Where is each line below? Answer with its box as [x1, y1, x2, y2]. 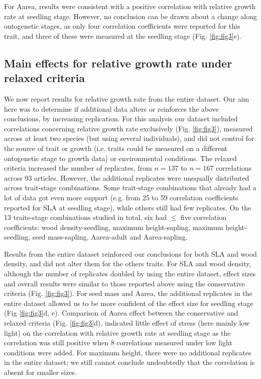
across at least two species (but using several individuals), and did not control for [4, 133, 254, 143]
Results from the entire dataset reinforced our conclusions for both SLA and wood [4, 248, 257, 259]
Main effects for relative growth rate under [4, 55, 232, 70]
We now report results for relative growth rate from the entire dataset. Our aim [4, 93, 249, 104]
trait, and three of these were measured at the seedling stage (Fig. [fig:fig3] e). [4, 30, 242, 41]
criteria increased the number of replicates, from [4, 163, 152, 173]
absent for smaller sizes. [4, 367, 77, 377]
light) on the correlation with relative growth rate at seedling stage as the [4, 327, 231, 338]
